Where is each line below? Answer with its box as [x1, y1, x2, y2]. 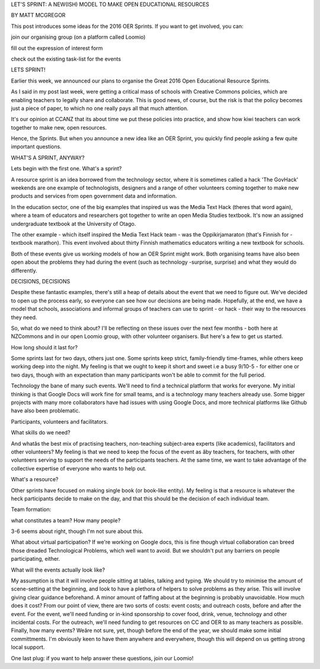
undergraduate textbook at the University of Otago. [11, 220, 136, 227]
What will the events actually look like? [11, 566, 105, 573]
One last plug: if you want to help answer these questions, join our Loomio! [11, 654, 194, 662]
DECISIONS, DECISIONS [11, 277, 71, 285]
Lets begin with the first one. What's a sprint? [11, 165, 122, 172]
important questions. [11, 143, 62, 150]
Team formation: [11, 506, 52, 513]
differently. [11, 267, 38, 274]
